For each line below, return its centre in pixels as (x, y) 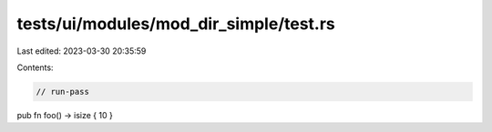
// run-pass (63, 91)
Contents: (35, 67)
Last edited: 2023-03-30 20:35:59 (82, 51)
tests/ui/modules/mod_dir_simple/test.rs (176, 24)
